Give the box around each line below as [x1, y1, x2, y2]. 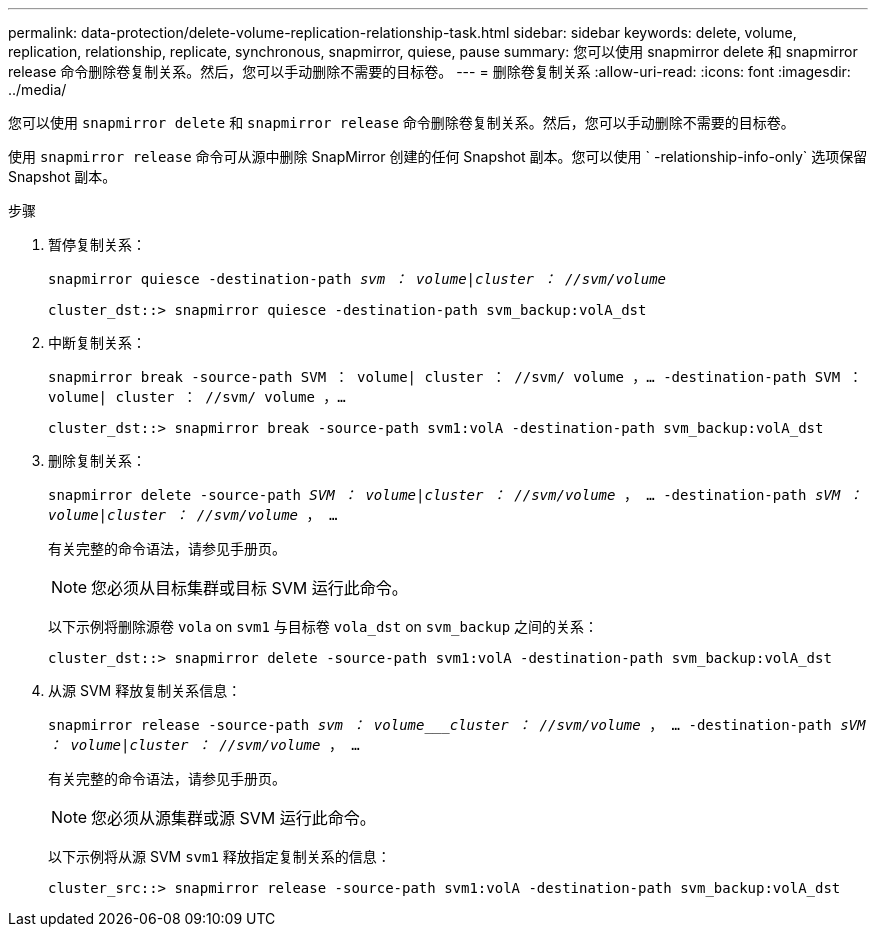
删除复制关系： [48, 452, 146, 469]
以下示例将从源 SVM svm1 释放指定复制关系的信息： [48, 848, 391, 865]
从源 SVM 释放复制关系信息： [48, 682, 242, 699]
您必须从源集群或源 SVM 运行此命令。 [91, 808, 376, 828]
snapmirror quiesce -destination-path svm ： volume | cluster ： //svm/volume [48, 271, 667, 287]
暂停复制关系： [48, 236, 146, 253]
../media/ [8, 81, 67, 98]
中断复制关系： [48, 334, 146, 351]
